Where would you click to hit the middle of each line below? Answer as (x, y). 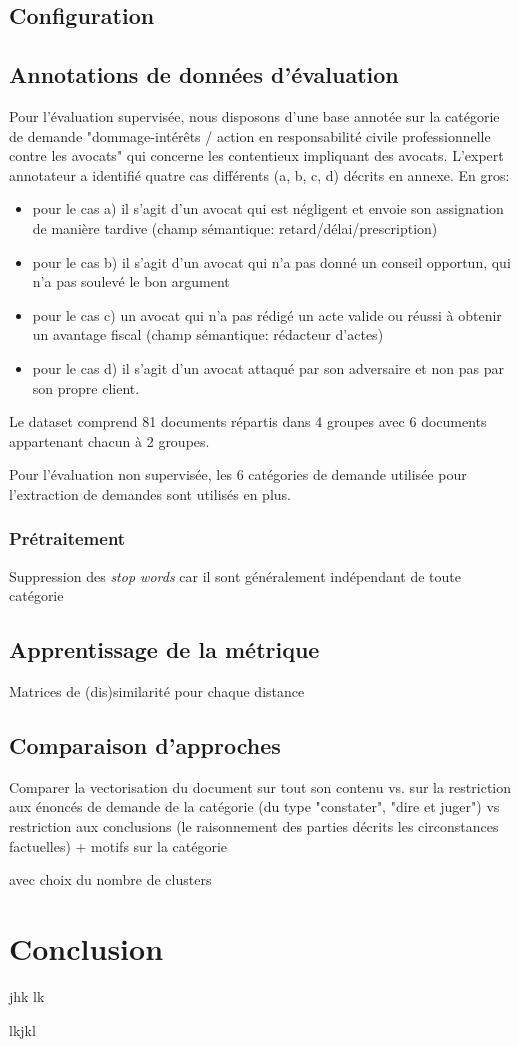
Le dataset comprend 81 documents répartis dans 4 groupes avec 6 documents (248, 421)
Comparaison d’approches (145, 745)
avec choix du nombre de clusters (110, 879)
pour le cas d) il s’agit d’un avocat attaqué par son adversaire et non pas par (268, 367)
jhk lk (27, 995)
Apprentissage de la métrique (164, 649)
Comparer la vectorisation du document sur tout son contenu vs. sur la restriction (260, 786)
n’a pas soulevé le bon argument (131, 281)
